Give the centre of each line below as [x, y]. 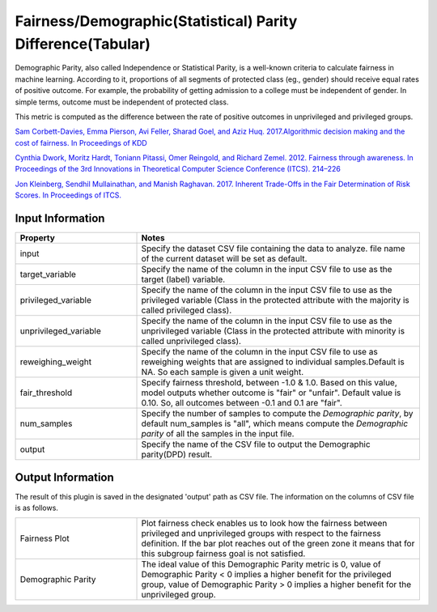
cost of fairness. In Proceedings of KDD [81, 142]
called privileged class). [187, 310]
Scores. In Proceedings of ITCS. [68, 195]
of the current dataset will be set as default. [224, 259]
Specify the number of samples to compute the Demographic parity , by [277, 414]
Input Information [60, 219]
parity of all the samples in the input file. [218, 434]
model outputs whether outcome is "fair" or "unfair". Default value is [271, 393]
